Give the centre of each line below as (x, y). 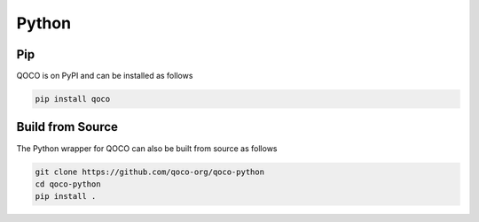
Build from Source (67, 127)
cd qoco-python (68, 184)
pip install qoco (73, 99)
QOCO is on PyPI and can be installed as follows (105, 76)
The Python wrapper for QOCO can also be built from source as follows (147, 148)
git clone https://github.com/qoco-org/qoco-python (150, 172)
